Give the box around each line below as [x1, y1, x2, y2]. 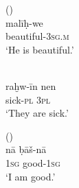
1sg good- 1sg [5, 155, 60, 169]
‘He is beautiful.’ [5, 42, 74, 56]
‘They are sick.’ [5, 106, 69, 120]
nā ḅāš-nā [5, 142, 47, 156]
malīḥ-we [5, 15, 43, 30]
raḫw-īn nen [5, 78, 56, 93]
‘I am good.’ [5, 169, 56, 183]
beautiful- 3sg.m [5, 29, 69, 43]
